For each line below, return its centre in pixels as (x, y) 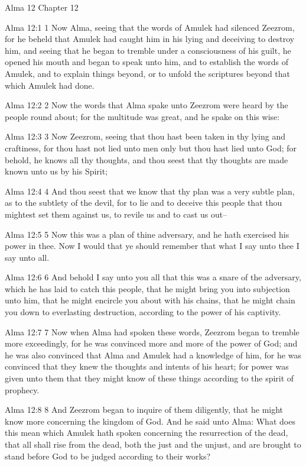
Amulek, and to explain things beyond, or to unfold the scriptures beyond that (148, 73)
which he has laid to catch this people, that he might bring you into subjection (147, 288)
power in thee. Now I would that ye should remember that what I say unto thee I (152, 246)
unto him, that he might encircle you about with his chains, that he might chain (150, 300)
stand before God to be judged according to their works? (108, 456)
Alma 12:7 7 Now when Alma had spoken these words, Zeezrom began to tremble (152, 331)
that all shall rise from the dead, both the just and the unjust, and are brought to (153, 444)
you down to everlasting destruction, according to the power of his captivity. (143, 312)
